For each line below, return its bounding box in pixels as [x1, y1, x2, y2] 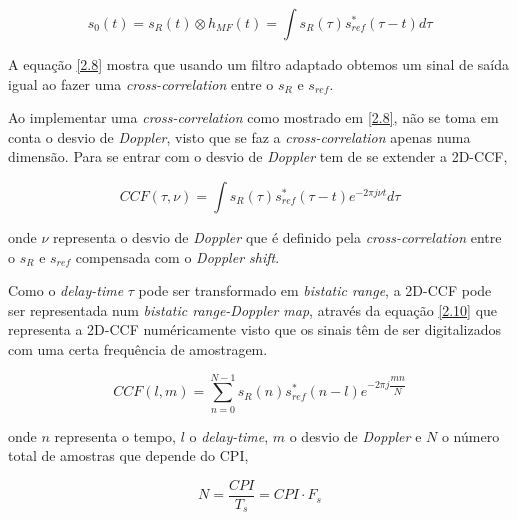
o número [441, 425, 500, 446]
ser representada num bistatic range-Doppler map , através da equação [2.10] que [8, 299, 498, 320]
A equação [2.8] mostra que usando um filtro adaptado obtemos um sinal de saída [8, 54, 509, 74]
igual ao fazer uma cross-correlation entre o [8, 73, 274, 94]
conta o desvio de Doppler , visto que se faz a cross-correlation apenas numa [8, 126, 471, 147]
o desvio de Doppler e [289, 425, 422, 446]
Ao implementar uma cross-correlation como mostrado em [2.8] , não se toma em [8, 107, 499, 128]
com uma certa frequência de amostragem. [8, 338, 268, 359]
